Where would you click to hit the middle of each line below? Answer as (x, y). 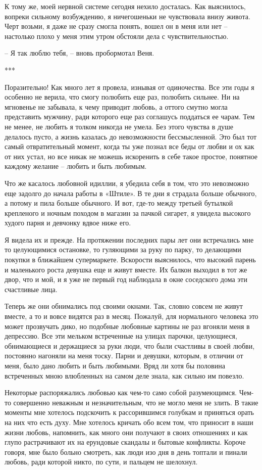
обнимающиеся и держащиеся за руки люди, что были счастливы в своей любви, (130, 345)
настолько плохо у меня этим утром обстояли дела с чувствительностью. (117, 36)
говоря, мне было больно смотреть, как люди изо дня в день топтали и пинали (126, 452)
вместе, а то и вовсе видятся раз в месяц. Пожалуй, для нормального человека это (132, 316)
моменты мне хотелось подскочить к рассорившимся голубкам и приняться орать (129, 412)
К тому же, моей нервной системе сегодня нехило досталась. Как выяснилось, (125, 6)
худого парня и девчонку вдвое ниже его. (68, 223)
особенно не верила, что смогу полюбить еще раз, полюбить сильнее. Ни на (122, 97)
